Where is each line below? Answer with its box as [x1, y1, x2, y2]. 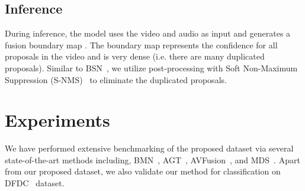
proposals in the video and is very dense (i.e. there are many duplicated [5, 50, 265, 62]
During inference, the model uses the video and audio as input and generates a [5, 27, 291, 39]
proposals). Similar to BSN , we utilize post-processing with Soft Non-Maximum [5, 61, 298, 74]
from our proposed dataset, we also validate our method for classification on [5, 165, 281, 177]
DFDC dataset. [5, 177, 65, 189]
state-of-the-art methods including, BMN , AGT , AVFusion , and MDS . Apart [5, 153, 300, 166]
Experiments [5, 108, 110, 132]
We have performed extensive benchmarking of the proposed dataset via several [5, 142, 294, 154]
